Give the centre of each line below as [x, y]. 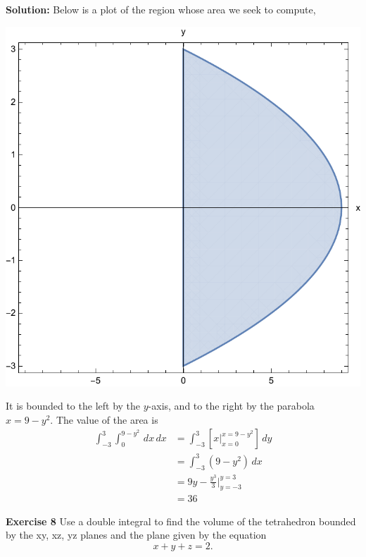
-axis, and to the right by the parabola [231, 406]
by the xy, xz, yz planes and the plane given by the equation [136, 535]
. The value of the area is [104, 419]
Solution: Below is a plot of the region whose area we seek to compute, [161, 9]
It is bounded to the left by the [73, 406]
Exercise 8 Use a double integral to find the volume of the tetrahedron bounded [181, 521]
